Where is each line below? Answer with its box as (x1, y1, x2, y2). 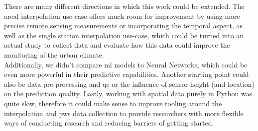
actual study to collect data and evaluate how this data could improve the (4, 40, 230, 50)
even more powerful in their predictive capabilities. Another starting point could (4, 69, 249, 79)
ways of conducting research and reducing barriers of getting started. (4, 118, 214, 128)
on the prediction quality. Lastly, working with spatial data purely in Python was (4, 88, 253, 99)
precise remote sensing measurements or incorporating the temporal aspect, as (4, 20, 243, 31)
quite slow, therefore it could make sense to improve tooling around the (4, 98, 222, 108)
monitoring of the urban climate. (4, 49, 104, 60)
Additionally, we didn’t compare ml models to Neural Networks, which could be (4, 59, 248, 69)
